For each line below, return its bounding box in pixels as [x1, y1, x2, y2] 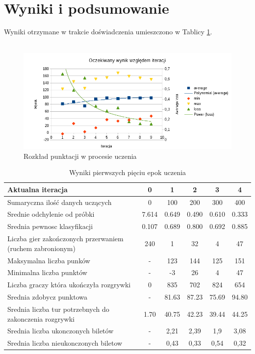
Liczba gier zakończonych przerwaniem [7, 233, 124, 244]
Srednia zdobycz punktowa [7, 292, 88, 302]
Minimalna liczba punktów [7, 267, 87, 278]
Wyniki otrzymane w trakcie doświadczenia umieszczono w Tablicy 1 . [4, 26, 212, 37]
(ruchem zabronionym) [7, 243, 76, 253]
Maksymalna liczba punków [7, 255, 90, 265]
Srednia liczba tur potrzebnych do [7, 303, 109, 314]
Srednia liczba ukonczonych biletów [7, 326, 114, 336]
